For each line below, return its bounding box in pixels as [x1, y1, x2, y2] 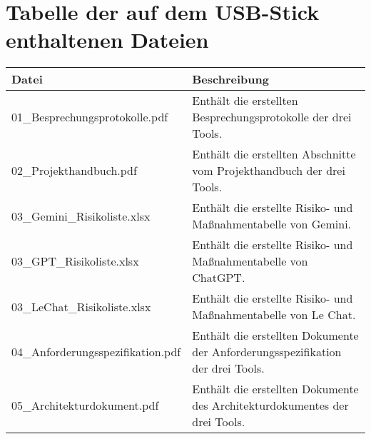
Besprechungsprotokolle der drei [192, 109, 352, 126]
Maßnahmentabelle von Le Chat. [192, 306, 356, 323]
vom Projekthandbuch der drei [192, 162, 345, 179]
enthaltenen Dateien [6, 25, 209, 54]
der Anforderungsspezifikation [192, 343, 342, 360]
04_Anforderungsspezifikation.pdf [11, 343, 181, 360]
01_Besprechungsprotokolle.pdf [11, 109, 168, 126]
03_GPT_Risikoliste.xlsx [11, 253, 139, 270]
